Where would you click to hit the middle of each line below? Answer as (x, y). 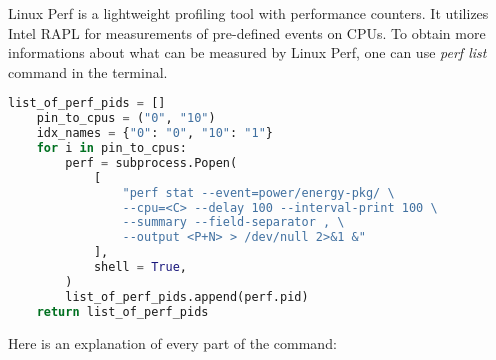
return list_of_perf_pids (122, 311)
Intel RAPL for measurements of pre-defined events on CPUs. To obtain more (247, 32)
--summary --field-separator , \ (233, 222)
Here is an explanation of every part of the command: (172, 342)
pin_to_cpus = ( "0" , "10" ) (126, 118)
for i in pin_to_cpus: (112, 148)
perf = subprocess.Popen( (151, 162)
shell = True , (140, 267)
